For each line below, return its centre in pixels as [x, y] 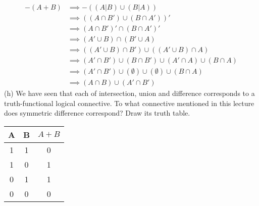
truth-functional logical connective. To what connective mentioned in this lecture [129, 103]
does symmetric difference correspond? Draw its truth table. [97, 113]
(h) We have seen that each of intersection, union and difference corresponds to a [129, 93]
